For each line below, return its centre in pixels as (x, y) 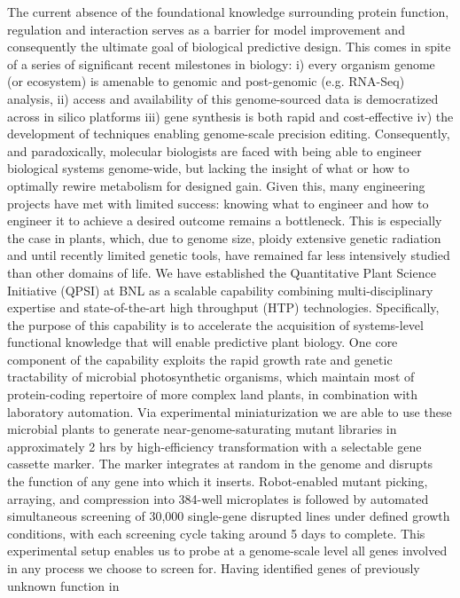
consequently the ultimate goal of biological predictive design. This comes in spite (229, 47)
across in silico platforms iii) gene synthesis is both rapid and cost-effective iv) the (230, 116)
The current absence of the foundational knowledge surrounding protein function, (228, 12)
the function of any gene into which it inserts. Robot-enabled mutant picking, (218, 481)
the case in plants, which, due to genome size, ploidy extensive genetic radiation (224, 237)
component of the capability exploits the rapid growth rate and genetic (200, 359)
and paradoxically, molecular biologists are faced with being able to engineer (214, 150)
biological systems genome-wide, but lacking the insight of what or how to (208, 168)
